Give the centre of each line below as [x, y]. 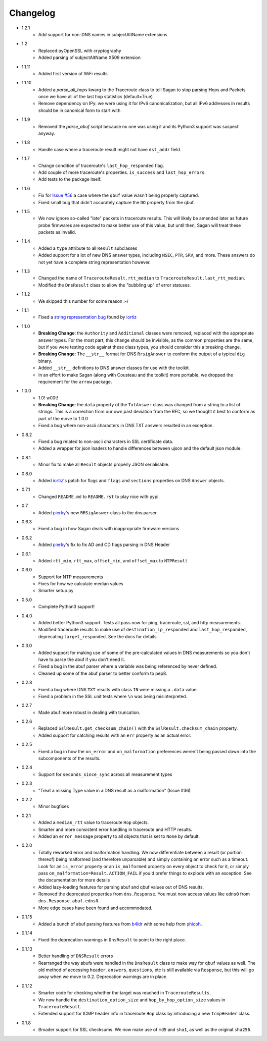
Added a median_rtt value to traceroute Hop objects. [94, 822]
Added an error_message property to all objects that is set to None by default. [119, 836]
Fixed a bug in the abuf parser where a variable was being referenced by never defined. [128, 666]
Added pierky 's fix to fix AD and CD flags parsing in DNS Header [104, 545]
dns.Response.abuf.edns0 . [69, 901]
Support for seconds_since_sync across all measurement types [105, 774]
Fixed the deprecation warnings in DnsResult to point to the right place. [112, 940]
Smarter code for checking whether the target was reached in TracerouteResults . [125, 993]
